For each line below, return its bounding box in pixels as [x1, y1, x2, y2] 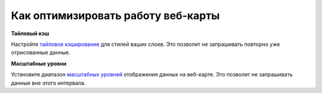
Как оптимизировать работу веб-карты [11, 9, 220, 22]
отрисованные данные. [11, 49, 71, 56]
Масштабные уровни [11, 60, 67, 67]
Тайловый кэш [11, 30, 49, 37]
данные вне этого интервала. [11, 79, 86, 86]
